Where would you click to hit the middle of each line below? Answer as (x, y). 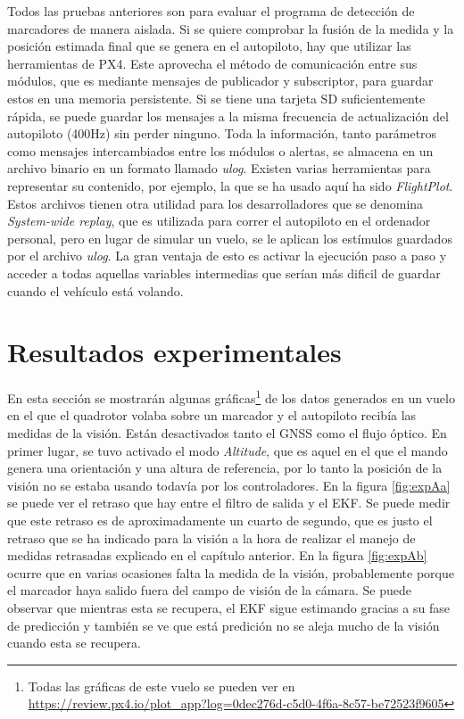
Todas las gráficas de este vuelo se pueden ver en (162, 686)
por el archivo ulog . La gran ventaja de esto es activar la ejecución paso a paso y (227, 256)
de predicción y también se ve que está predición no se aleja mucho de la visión (224, 625)
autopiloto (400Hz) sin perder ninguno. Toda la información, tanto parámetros (222, 133)
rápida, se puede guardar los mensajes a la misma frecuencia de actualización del (228, 116)
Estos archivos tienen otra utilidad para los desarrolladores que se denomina (215, 203)
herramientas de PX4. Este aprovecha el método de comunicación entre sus (212, 63)
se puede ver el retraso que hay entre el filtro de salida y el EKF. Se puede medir (229, 503)
